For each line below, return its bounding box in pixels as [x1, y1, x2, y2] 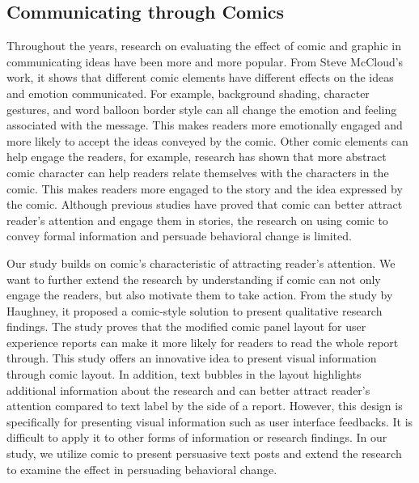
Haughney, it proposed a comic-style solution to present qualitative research [6, 302, 383, 319]
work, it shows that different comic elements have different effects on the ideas [6, 69, 394, 86]
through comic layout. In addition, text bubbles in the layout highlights [6, 366, 362, 383]
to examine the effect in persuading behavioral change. [6, 460, 277, 477]
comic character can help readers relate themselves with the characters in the [6, 163, 389, 180]
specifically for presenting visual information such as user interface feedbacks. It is [6, 413, 413, 430]
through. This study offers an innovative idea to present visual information [6, 350, 377, 366]
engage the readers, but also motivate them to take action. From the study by [6, 286, 393, 303]
